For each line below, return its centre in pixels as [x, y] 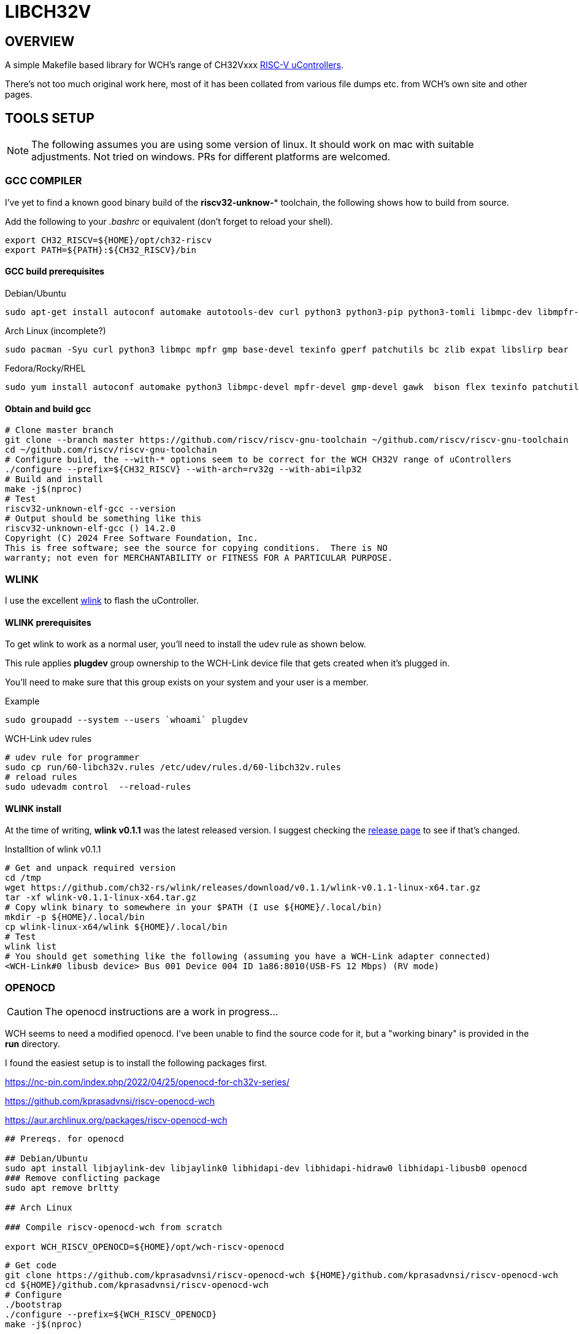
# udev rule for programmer [72, 758]
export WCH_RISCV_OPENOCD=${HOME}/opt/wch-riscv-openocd [145, 1247]
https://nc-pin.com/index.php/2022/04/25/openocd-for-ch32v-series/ [148, 1082]
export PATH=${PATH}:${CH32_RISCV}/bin [101, 250]
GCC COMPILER [44, 181]
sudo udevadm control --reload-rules [98, 787]
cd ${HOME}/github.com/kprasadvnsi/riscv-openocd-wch [137, 1285]
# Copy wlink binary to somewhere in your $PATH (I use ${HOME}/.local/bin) [194, 907]
